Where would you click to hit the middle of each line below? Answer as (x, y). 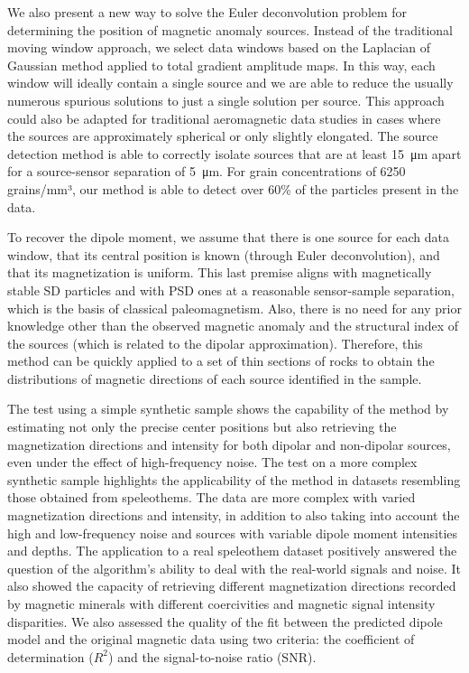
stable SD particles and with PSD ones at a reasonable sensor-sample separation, (231, 290)
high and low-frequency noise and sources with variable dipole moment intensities (233, 533)
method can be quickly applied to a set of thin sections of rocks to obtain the (221, 361)
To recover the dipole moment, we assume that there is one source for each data (229, 237)
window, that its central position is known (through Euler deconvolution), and (224, 254)
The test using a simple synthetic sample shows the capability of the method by (228, 409)
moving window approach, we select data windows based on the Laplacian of (219, 47)
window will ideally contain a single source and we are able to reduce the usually (230, 83)
